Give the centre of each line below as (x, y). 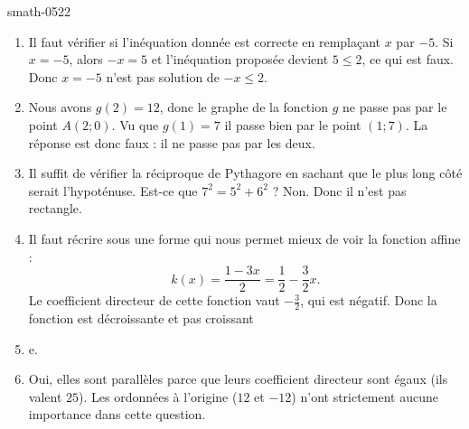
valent (45, 396)
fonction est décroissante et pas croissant (141, 318)
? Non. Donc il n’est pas (339, 190)
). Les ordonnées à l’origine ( (158, 396)
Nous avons (60, 107)
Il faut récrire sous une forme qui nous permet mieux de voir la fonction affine (244, 238)
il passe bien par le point (293, 124)
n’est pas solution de (163, 76)
